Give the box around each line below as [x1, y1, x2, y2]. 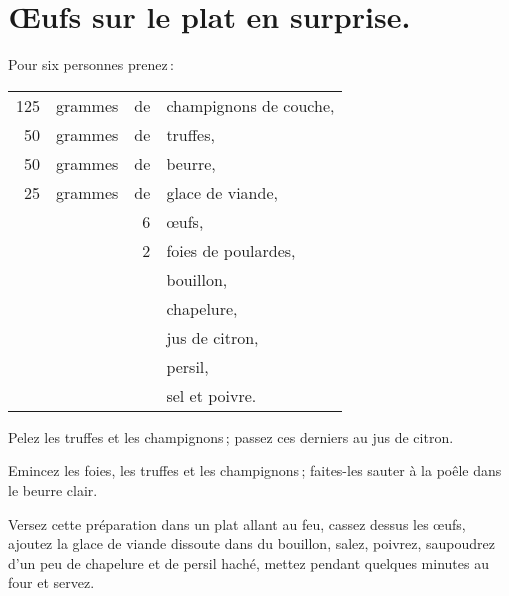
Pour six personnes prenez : [8, 54, 174, 75]
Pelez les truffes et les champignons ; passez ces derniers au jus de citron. [8, 426, 454, 447]
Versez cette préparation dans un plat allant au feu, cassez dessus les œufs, [8, 513, 466, 534]
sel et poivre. [166, 383, 257, 407]
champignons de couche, [166, 93, 335, 117]
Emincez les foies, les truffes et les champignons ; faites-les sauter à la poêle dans [8, 460, 502, 481]
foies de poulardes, [166, 238, 296, 262]
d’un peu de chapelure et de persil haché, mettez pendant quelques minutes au [8, 552, 489, 573]
